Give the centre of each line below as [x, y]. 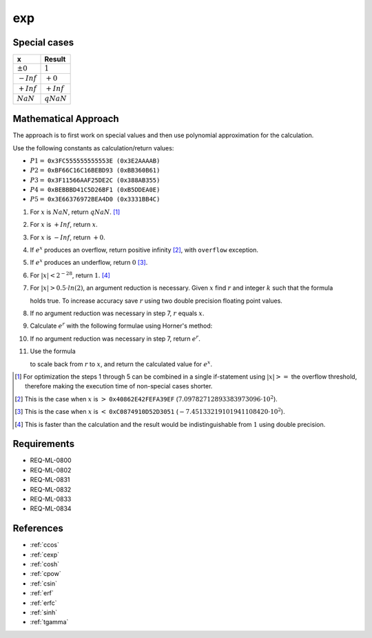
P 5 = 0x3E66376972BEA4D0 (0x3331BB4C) [95, 199]
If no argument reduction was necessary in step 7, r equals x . [117, 313]
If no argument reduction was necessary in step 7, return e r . [115, 338]
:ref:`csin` [44, 584]
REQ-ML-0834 [51, 509]
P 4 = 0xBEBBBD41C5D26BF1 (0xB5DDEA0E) [95, 190]
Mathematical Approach [66, 119]
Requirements [44, 444]
